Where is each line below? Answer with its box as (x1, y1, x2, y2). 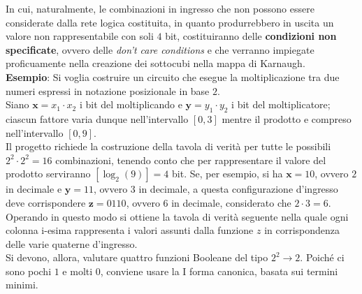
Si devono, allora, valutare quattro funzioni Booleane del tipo (6, 250, 268, 265)
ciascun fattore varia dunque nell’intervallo (6, 111, 189, 126)
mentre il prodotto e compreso (222, 111, 352, 126)
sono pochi (6, 263, 52, 278)
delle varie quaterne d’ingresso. (6, 236, 138, 251)
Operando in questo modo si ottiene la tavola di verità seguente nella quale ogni (6, 209, 349, 223)
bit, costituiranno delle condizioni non (165, 29, 337, 43)
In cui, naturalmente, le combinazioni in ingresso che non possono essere (6, 1, 314, 15)
